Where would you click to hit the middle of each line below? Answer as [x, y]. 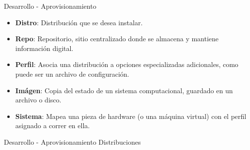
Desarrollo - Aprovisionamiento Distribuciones [72, 142]
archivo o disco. [38, 100]
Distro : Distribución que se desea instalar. [79, 22]
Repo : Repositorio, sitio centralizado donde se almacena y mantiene [117, 39]
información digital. [44, 48]
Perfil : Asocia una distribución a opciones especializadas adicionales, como [127, 64]
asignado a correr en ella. [53, 125]
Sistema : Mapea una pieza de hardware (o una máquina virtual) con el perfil [131, 116]
